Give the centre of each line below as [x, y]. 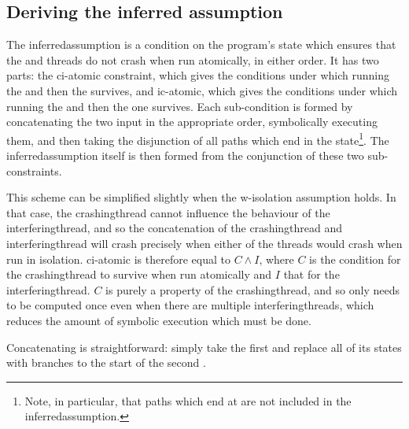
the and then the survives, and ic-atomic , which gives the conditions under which [202, 90]
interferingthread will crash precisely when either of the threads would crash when [204, 243]
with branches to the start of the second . [106, 362]
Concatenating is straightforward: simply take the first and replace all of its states [204, 347]
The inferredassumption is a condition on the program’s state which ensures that [201, 44]
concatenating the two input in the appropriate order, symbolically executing [192, 122]
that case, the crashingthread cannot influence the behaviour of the [168, 212]
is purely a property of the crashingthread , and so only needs [252, 289]
